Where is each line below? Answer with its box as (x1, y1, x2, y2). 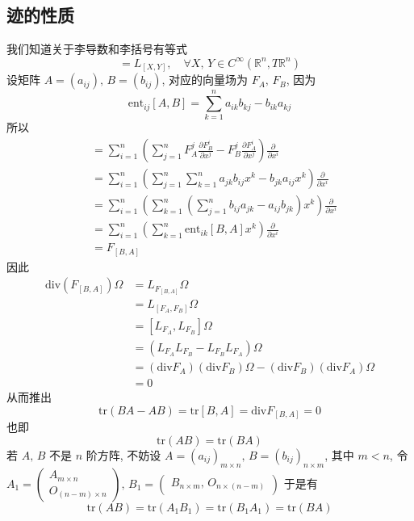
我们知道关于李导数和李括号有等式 (6, 40, 187, 57)
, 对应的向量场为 (161, 71, 249, 88)
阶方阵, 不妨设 (86, 446, 161, 463)
